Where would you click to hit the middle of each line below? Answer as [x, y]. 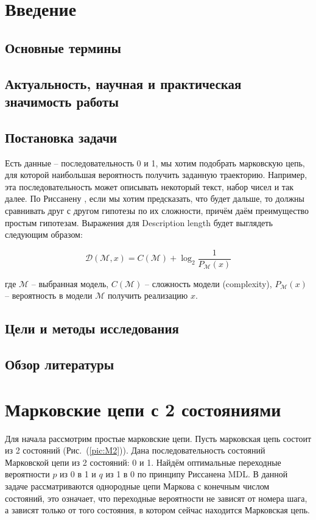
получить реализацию [148, 295]
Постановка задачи [61, 137]
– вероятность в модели [49, 295]
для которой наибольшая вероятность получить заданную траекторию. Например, [156, 175]
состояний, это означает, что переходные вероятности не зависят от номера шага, [156, 498]
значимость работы [62, 101]
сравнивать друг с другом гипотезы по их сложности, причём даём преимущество [157, 210]
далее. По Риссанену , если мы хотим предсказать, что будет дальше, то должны [155, 198]
